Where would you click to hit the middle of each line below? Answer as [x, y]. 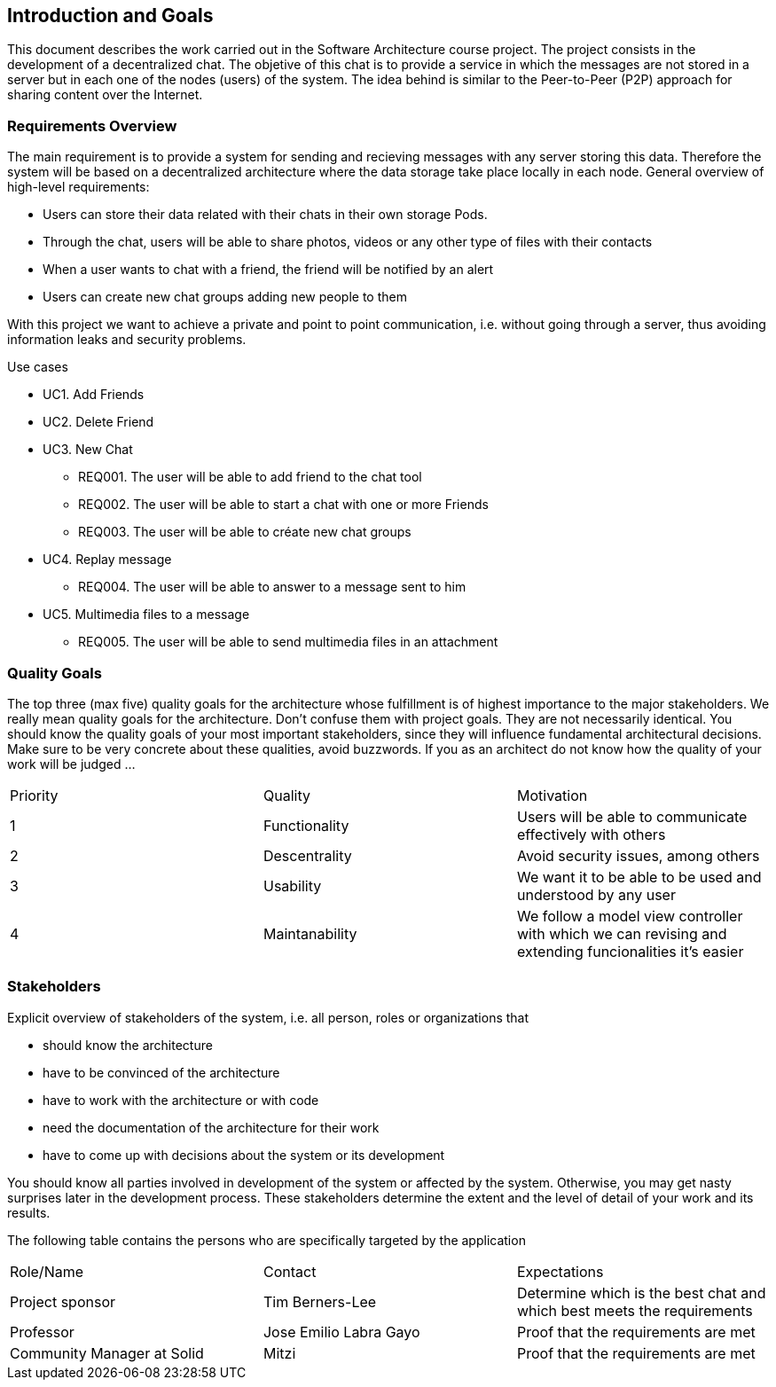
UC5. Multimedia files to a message [146, 615]
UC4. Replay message [107, 560]
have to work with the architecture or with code [181, 1100]
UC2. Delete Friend [98, 422]
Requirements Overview [92, 125]
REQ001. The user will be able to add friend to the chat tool [250, 477]
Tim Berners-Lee [320, 1301]
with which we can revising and [622, 933]
